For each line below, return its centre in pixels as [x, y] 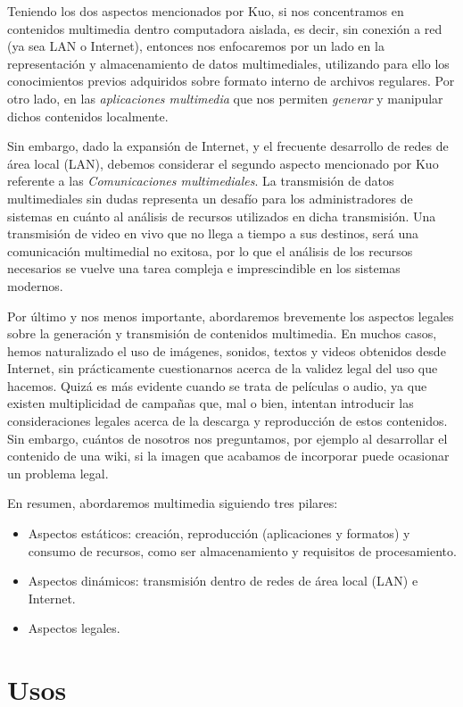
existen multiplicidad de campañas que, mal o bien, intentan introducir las [211, 403]
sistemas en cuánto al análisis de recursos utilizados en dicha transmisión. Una [222, 216]
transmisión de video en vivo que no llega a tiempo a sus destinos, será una [213, 233]
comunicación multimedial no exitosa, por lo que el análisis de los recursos [210, 250]
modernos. [35, 285]
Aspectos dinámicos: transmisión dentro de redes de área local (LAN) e [223, 581]
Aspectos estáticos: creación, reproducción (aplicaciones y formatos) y [219, 533]
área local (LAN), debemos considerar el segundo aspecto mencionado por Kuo [223, 163]
